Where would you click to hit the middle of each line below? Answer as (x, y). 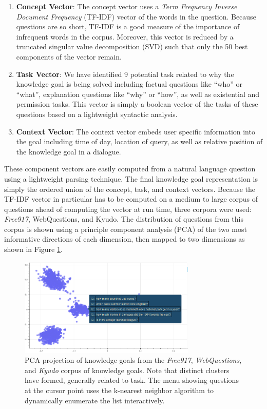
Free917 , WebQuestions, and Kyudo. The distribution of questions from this (124, 219)
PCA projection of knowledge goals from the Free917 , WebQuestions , (133, 360)
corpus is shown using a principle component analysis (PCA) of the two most (126, 229)
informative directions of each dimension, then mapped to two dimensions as (125, 239)
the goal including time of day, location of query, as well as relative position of (139, 141)
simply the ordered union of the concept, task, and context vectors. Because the (130, 189)
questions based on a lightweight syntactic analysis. (97, 114)
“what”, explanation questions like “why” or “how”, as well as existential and (138, 94)
